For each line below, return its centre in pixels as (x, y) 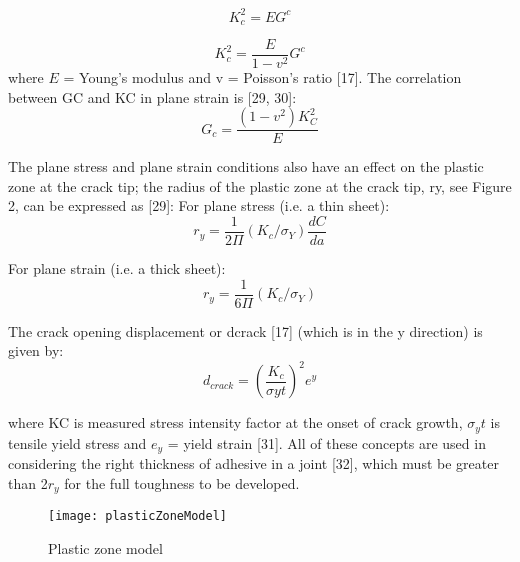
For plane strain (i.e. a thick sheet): (117, 268)
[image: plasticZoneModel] (137, 516)
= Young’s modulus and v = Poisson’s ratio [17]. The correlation (262, 77)
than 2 (28, 482)
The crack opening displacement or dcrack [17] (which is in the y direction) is (245, 330)
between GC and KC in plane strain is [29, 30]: (152, 96)
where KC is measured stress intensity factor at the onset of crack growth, (235, 422)
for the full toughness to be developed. (182, 482)
